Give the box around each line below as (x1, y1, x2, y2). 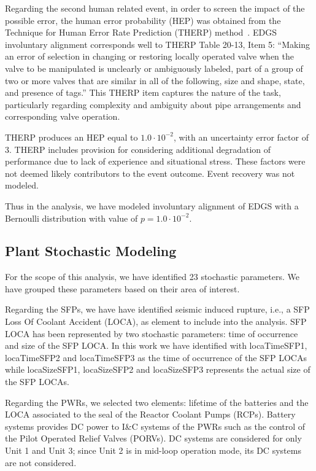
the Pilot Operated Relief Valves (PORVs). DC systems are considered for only (5, 432, 302, 445)
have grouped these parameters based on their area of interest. (5, 282, 240, 295)
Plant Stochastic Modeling (5, 241, 177, 260)
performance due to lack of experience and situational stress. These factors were (5, 155, 306, 168)
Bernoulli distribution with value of (5, 211, 138, 224)
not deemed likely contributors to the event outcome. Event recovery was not (5, 166, 295, 179)
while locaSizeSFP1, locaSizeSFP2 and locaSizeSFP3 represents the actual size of (5, 363, 310, 376)
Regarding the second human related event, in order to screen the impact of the (5, 2, 305, 14)
